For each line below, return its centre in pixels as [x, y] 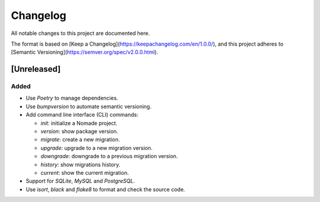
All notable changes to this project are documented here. [81, 33]
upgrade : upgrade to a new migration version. [97, 148]
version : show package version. [79, 132]
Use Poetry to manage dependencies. [72, 98]
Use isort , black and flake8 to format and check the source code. [105, 189]
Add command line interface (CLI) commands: [82, 115]
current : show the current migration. [85, 173]
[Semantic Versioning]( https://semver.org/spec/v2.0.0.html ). [84, 52]
